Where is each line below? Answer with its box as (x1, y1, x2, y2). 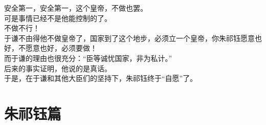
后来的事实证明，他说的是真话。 (4, 62, 112, 73)
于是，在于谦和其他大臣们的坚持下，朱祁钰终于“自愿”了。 (4, 73, 197, 84)
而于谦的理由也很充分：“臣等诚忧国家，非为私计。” (4, 52, 172, 63)
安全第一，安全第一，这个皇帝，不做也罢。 (4, 3, 147, 13)
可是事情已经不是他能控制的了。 (4, 12, 112, 23)
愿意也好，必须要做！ (25, 43, 97, 53)
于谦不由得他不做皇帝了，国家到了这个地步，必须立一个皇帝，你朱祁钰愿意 (4, 32, 255, 43)
